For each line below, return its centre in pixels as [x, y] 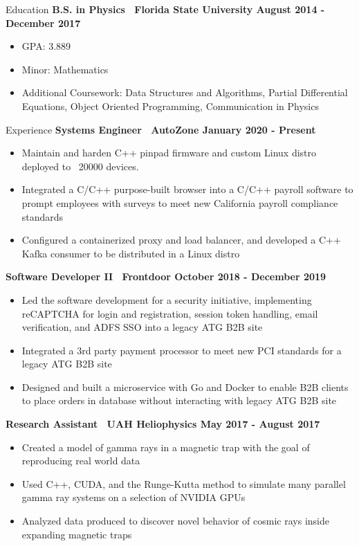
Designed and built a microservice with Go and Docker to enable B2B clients [185, 386]
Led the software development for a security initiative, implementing [167, 299]
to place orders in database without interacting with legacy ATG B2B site [179, 400]
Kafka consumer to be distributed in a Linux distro [131, 253]
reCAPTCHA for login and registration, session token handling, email [170, 313]
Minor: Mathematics [65, 69]
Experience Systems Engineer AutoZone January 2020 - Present [161, 129]
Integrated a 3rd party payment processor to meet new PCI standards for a [182, 350]
